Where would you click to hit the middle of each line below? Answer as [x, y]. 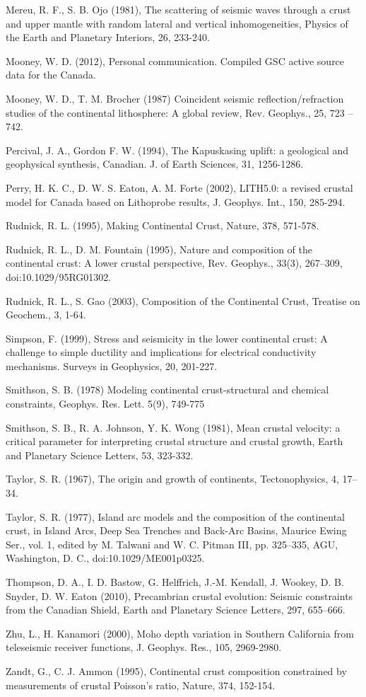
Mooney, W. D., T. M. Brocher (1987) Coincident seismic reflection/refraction [175, 98]
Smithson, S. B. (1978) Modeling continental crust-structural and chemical [167, 390]
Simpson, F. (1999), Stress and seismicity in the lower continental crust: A [167, 338]
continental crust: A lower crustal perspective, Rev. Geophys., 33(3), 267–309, [174, 263]
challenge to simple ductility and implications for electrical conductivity [161, 352]
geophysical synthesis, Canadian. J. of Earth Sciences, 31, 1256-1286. [155, 164]
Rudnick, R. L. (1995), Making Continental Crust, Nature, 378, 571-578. [163, 225]
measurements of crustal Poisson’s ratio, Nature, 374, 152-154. [141, 685]
